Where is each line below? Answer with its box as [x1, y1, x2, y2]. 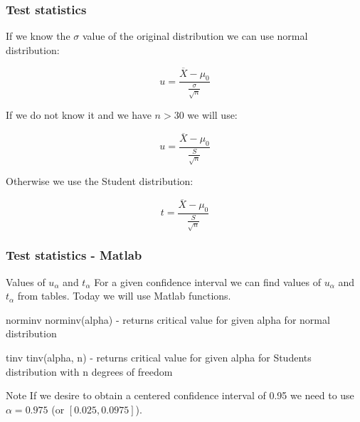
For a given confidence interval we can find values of [94, 274, 321, 289]
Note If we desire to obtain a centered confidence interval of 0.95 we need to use [6, 388, 354, 403]
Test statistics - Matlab [6, 246, 142, 264]
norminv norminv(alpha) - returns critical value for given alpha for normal [6, 312, 330, 327]
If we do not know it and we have [6, 107, 152, 122]
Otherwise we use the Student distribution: [6, 174, 194, 189]
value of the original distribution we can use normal [82, 28, 308, 43]
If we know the [6, 28, 70, 43]
